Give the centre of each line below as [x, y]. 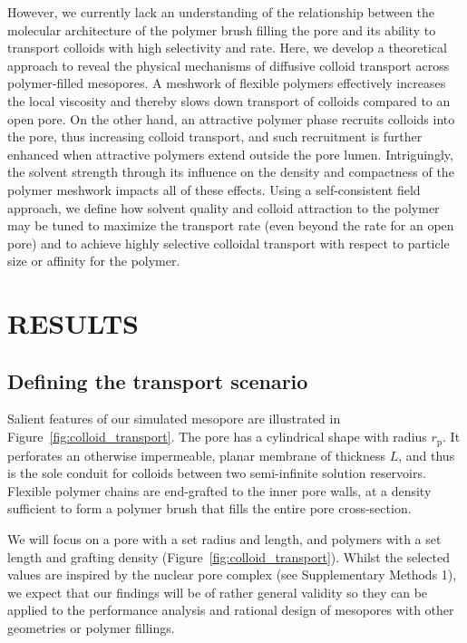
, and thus [427, 455]
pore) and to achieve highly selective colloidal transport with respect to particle [229, 243]
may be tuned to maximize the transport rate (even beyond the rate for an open [231, 225]
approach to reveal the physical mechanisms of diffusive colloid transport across [229, 65]
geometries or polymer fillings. [91, 627]
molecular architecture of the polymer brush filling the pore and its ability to [222, 29]
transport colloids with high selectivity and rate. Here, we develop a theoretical [227, 48]
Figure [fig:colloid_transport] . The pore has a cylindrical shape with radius [217, 437]
